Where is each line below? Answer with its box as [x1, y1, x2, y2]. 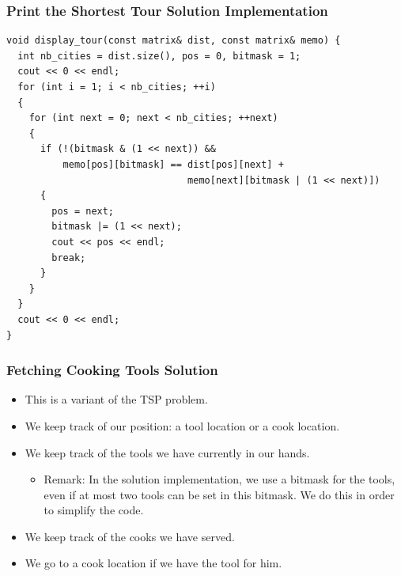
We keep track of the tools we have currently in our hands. [25, 444, 310, 460]
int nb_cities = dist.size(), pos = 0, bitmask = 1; [17, 50, 301, 62]
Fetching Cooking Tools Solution [6, 360, 218, 380]
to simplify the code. [44, 502, 144, 518]
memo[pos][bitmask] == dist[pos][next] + [62, 158, 284, 170]
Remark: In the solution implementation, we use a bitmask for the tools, [44, 471, 395, 487]
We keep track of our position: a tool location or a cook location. [25, 417, 340, 434]
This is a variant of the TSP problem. [25, 391, 208, 407]
